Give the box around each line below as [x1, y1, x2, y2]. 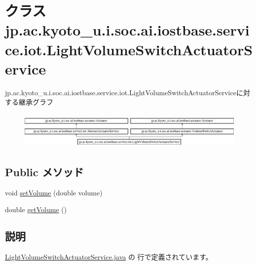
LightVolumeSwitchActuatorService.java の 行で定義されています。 [5, 251, 213, 262]
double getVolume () [5, 204, 67, 214]
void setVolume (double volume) [5, 188, 103, 198]
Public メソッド [5, 164, 84, 180]
